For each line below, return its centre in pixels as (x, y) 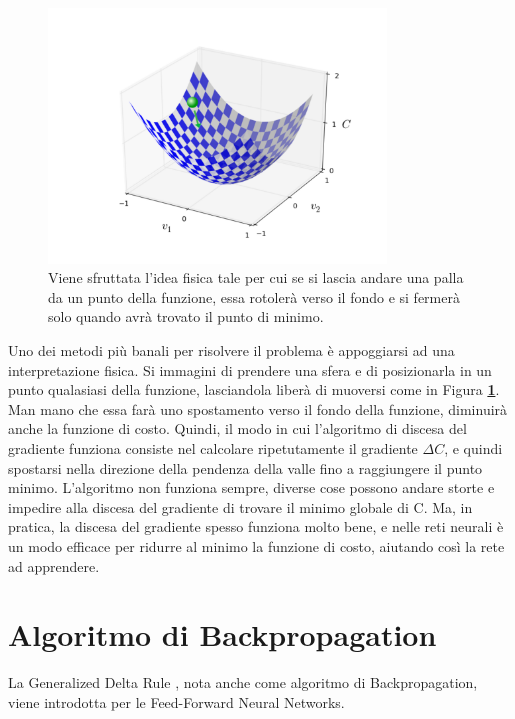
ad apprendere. (54, 565)
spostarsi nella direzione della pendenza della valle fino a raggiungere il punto (245, 467)
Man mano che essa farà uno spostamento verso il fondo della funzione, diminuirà (258, 408)
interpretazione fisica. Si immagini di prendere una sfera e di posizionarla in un (250, 369)
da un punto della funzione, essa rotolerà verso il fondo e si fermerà (254, 296)
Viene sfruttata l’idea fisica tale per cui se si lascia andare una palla (256, 277)
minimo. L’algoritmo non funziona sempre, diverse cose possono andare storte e (251, 487)
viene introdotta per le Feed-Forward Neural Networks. (176, 701)
